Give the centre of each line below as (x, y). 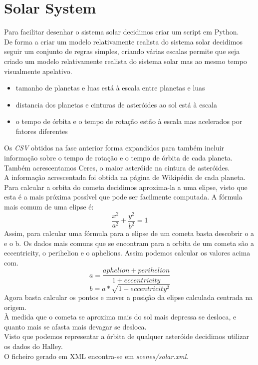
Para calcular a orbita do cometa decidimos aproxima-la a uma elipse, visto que (126, 187)
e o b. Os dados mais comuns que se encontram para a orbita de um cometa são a (129, 243)
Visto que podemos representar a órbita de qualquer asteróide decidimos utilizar (127, 336)
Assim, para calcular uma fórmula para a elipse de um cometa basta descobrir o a (129, 233)
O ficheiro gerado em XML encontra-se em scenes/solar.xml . (96, 356)
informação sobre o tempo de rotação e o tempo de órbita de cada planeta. (118, 158)
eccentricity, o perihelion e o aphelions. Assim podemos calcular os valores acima (127, 253)
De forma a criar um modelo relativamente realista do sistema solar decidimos (123, 41)
